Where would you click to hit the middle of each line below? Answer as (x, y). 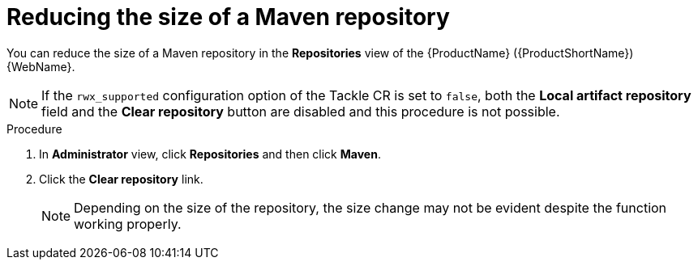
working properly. (128, 224)
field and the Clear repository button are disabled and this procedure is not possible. (301, 111)
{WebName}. (41, 66)
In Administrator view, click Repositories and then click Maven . (210, 154)
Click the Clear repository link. (121, 179)
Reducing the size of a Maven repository (228, 17)
